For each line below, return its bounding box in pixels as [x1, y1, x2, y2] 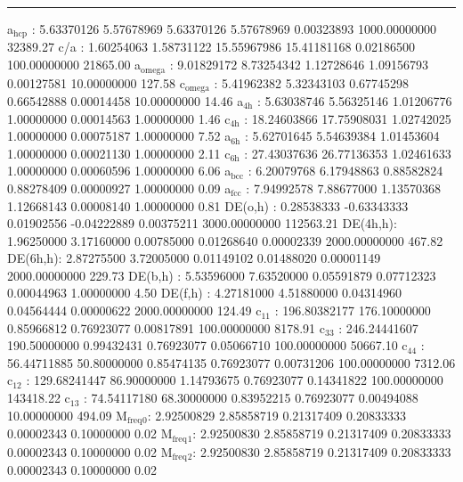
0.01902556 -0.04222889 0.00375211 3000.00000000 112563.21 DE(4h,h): [7, 214, 397, 233]
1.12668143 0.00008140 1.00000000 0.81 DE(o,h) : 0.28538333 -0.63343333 [7, 196, 409, 215]
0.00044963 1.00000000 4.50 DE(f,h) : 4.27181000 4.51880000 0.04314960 [7, 283, 402, 302]
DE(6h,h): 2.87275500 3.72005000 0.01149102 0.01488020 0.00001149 [7, 249, 381, 267]
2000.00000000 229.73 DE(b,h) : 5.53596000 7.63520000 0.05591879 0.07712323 [7, 266, 436, 284]
